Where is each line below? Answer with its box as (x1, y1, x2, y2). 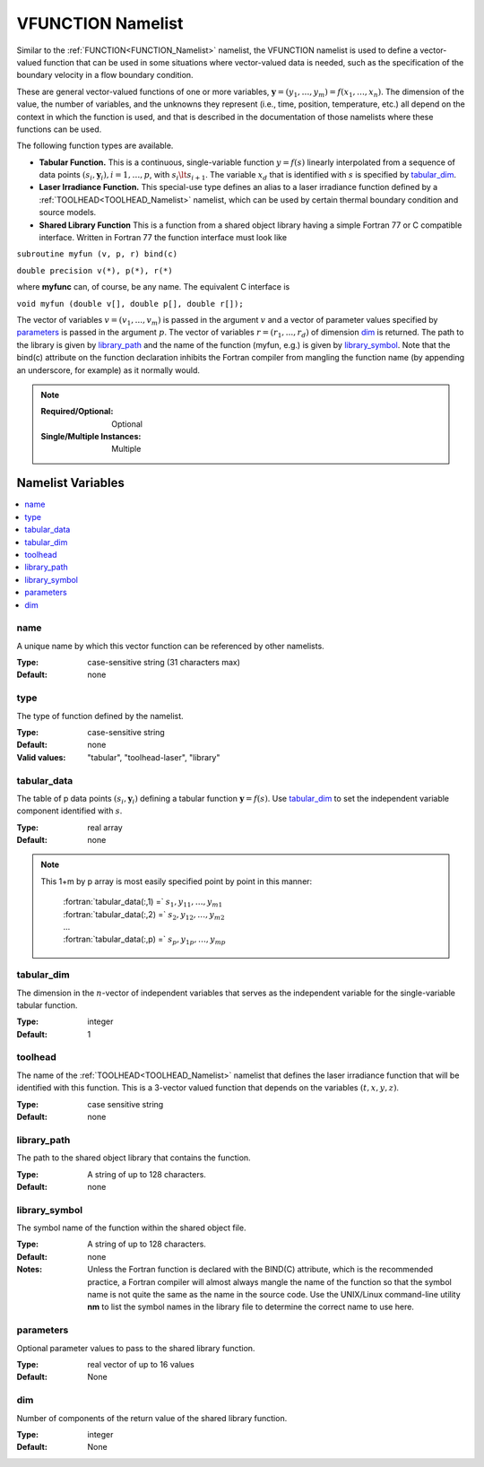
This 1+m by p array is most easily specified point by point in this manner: (40, 875, 313, 887)
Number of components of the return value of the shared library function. (16, 1412, 288, 1423)
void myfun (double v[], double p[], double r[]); (16, 299, 244, 308)
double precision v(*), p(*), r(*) (16, 265, 174, 275)
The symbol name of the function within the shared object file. (16, 1222, 246, 1233)
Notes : (16, 1264, 43, 1275)
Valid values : (16, 751, 66, 762)
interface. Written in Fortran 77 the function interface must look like (39, 232, 287, 243)
